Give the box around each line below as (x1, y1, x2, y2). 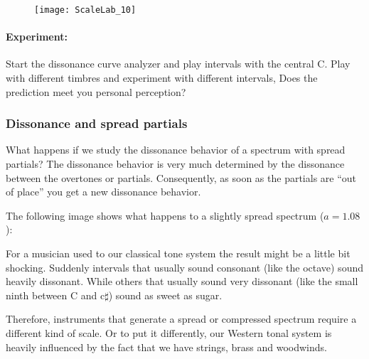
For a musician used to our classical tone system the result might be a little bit (6, 246, 351, 261)
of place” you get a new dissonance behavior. (6, 184, 201, 199)
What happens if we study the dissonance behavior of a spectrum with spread (6, 142, 346, 157)
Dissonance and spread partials (6, 114, 188, 132)
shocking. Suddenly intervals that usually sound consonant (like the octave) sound (6, 259, 363, 274)
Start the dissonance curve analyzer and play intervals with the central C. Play (6, 56, 351, 71)
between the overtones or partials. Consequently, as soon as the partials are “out (6, 170, 357, 185)
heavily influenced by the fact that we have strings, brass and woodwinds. (6, 339, 327, 354)
